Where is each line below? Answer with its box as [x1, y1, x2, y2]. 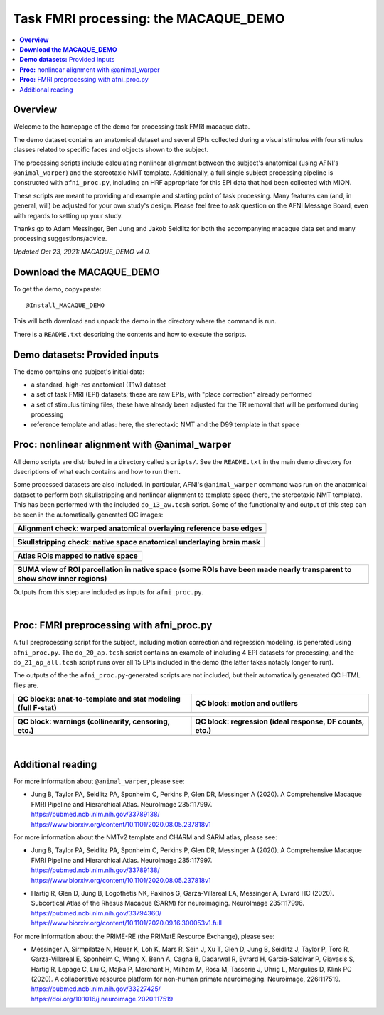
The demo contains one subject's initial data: [13, 367, 145, 376]
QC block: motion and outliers [195, 699, 298, 709]
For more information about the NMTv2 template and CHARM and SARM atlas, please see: [13, 833, 277, 842]
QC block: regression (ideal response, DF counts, [195, 716, 365, 726]
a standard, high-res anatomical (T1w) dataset [31, 380, 166, 389]
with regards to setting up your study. [13, 211, 124, 220]
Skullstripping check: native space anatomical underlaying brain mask [17, 537, 261, 547]
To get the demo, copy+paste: [13, 284, 102, 293]
